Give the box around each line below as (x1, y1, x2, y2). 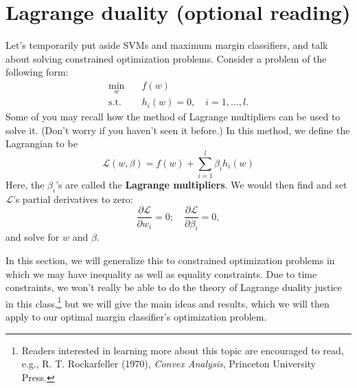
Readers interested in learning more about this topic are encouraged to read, (21, 343, 344, 357)
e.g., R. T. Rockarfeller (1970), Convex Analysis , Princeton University (21, 356, 316, 371)
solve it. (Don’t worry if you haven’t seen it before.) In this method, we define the (5, 122, 350, 137)
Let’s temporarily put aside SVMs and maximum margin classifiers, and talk (5, 38, 328, 52)
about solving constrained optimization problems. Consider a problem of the (5, 51, 327, 65)
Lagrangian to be (5, 136, 78, 151)
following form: (5, 65, 69, 79)
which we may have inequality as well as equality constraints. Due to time (5, 266, 317, 281)
